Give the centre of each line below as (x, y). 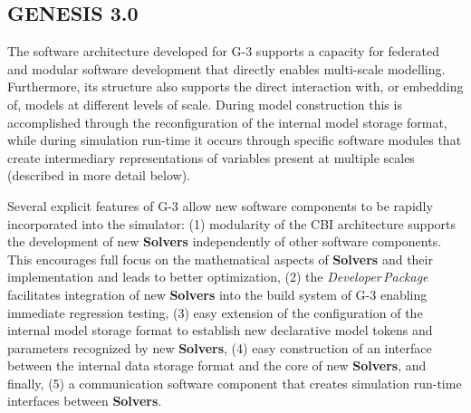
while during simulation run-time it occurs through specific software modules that (235, 140)
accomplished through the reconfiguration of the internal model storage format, (227, 122)
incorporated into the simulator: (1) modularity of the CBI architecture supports (232, 223)
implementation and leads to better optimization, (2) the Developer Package (218, 277)
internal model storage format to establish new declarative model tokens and (220, 330)
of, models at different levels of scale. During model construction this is (205, 104)
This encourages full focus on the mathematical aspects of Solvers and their (220, 259)
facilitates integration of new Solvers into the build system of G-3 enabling (217, 294)
